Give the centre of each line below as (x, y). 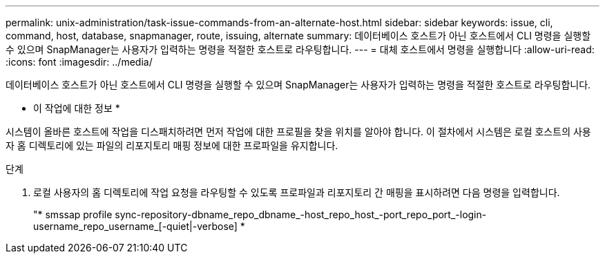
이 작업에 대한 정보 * (77, 108)
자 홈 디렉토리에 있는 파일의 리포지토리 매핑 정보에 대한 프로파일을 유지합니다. (172, 145)
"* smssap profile (73, 214)
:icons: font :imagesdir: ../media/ (79, 62)
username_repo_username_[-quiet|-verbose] (135, 226)
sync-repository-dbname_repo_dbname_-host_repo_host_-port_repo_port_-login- (301, 214)
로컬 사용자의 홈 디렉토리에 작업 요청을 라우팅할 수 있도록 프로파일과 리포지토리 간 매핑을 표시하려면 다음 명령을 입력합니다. (297, 192)
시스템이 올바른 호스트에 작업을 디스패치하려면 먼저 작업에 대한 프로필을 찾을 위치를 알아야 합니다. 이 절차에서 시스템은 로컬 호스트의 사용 (298, 132)
